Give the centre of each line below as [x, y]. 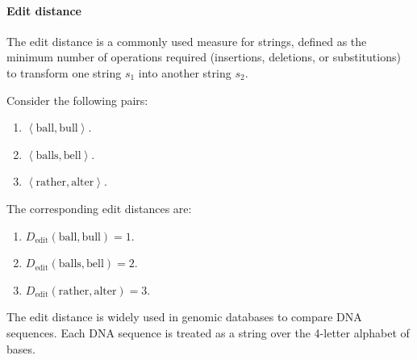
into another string [185, 72]
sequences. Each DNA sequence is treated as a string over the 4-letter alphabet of [208, 332]
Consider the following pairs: [77, 100]
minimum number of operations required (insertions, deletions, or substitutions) [204, 57]
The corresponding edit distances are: [99, 208]
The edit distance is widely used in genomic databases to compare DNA [184, 317]
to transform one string [64, 72]
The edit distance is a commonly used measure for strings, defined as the [187, 41]
